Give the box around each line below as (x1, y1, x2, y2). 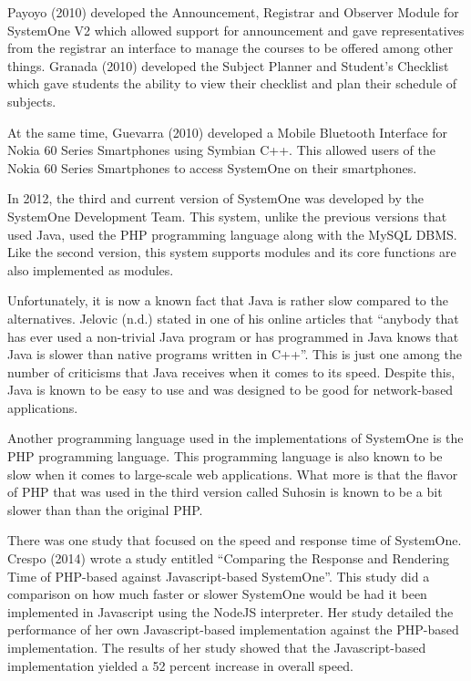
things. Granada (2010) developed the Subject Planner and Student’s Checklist (7, 56, 449, 75)
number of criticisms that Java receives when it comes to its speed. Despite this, (7, 362, 456, 381)
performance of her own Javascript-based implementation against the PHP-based (7, 620, 459, 639)
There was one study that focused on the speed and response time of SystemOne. (7, 531, 462, 550)
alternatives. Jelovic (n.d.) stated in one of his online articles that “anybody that (7, 308, 459, 327)
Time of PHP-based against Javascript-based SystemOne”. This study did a (7, 566, 430, 585)
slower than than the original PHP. (7, 500, 203, 519)
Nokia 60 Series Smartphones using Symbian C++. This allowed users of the (7, 140, 435, 160)
